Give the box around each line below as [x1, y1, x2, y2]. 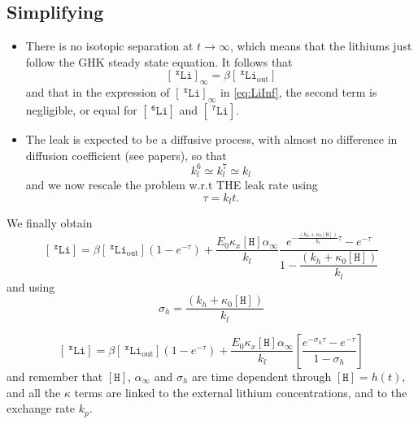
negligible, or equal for [25, 101, 137, 118]
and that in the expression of [25, 84, 170, 101]
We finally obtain [7, 214, 93, 231]
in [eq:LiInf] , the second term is [220, 84, 377, 101]
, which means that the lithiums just [229, 37, 412, 54]
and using [7, 278, 55, 295]
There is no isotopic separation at [25, 37, 194, 54]
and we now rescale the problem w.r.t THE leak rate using [25, 176, 318, 193]
